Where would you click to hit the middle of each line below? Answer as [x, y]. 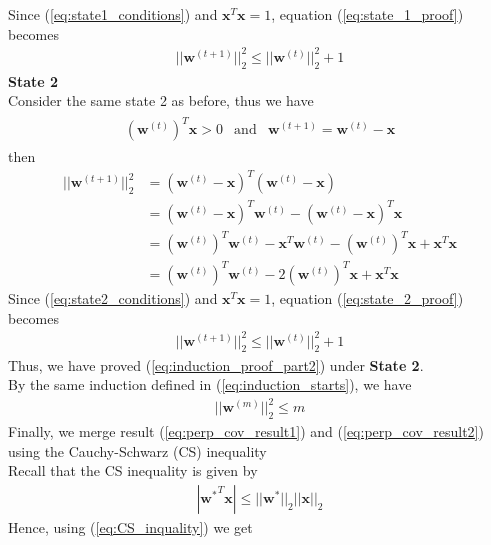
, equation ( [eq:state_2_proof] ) [367, 297]
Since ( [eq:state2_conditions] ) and [113, 297]
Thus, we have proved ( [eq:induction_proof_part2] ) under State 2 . [216, 364]
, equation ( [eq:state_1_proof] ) [367, 14]
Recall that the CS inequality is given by [133, 470]
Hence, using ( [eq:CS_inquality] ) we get [130, 526]
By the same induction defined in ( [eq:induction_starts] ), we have [210, 384]
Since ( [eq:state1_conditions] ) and [113, 14]
